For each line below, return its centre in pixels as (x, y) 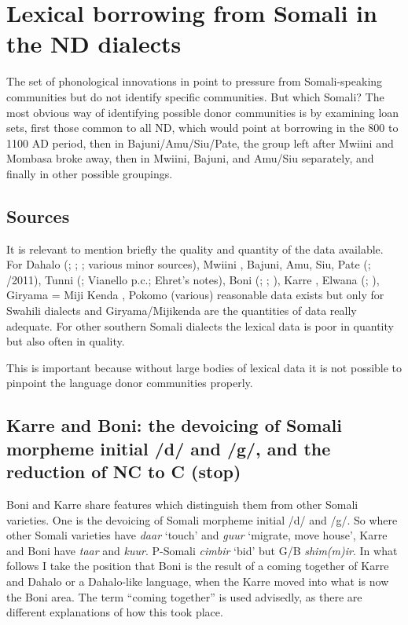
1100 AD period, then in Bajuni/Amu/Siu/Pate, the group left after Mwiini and (200, 143)
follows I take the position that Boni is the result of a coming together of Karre (198, 566)
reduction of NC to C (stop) (124, 471)
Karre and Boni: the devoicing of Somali (174, 425)
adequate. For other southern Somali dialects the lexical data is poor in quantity (200, 325)
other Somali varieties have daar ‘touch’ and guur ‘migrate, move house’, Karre (197, 535)
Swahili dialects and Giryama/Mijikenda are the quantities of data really (182, 311)
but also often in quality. (66, 341)
